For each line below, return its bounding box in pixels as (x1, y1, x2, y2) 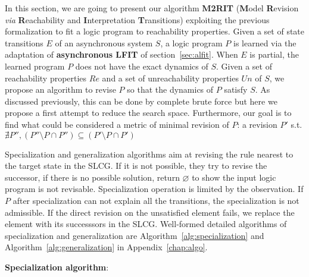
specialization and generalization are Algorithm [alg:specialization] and (5, 229, 264, 241)
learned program (5, 59, 65, 72)
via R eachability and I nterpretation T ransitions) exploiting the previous (5, 13, 270, 26)
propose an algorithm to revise (5, 83, 116, 96)
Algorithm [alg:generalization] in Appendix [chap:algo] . (5, 241, 208, 253)
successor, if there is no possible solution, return (5, 171, 180, 183)
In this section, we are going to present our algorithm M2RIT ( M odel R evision (5, 2, 299, 14)
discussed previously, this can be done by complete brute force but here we (5, 95, 277, 107)
